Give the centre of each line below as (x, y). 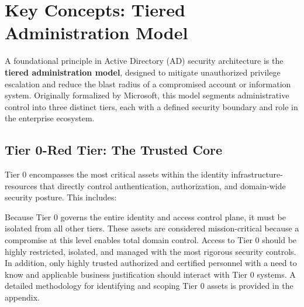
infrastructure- (257, 174)
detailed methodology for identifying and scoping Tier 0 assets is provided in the (149, 286)
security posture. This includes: (61, 197)
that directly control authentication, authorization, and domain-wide (163, 185)
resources (21, 185)
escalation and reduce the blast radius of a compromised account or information (148, 83)
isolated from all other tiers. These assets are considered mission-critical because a (152, 228)
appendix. (22, 297)
